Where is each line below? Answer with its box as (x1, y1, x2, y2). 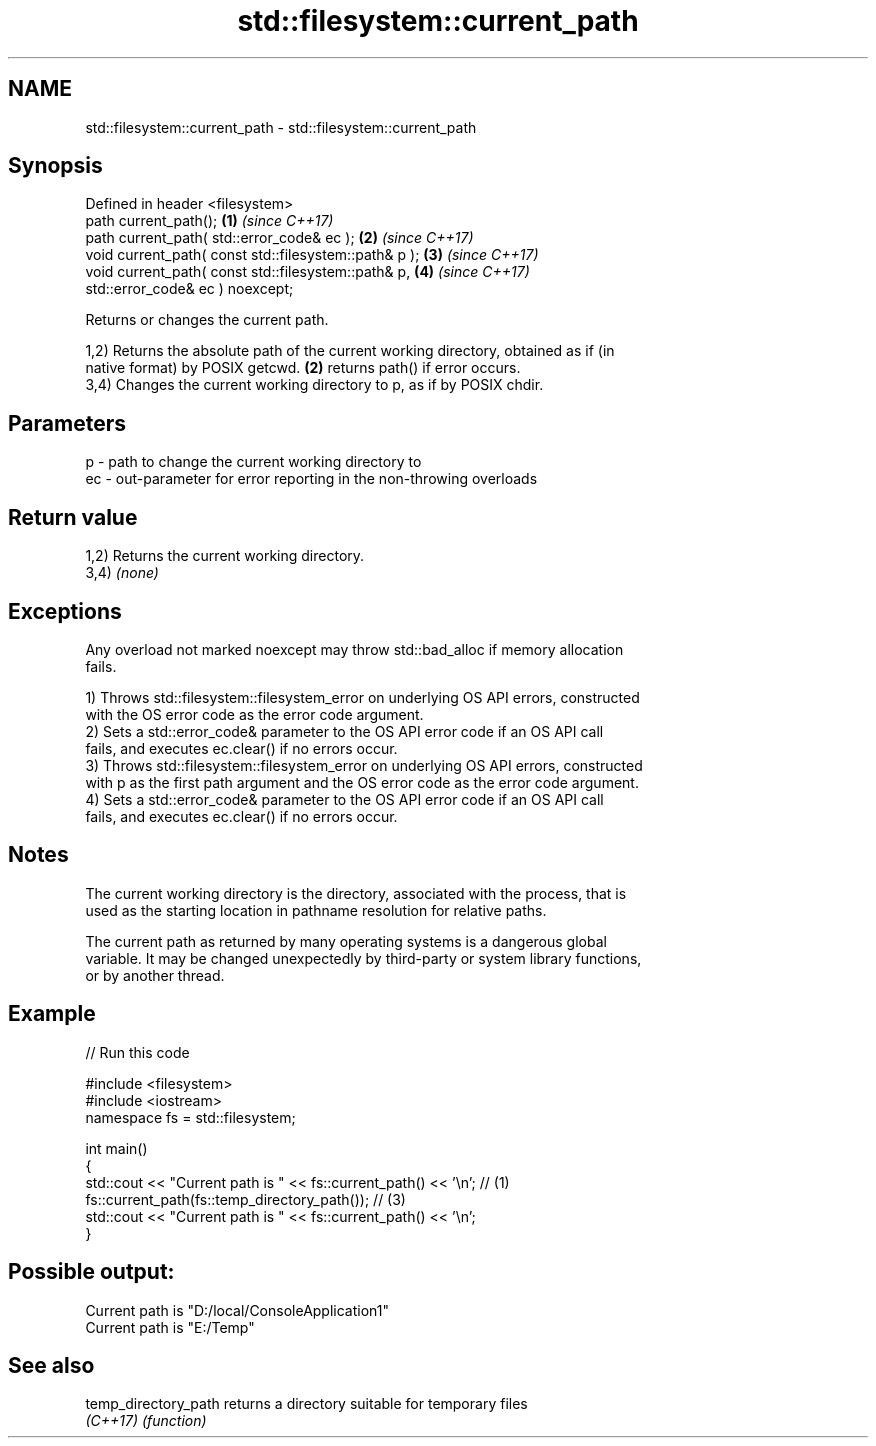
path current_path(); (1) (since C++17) (85, 212, 334, 230)
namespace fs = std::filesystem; (85, 1108, 296, 1126)
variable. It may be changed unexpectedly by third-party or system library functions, (85, 949, 642, 967)
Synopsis (8, 153, 103, 179)
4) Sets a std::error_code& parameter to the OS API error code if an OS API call (85, 790, 604, 808)
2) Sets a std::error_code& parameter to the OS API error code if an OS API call (85, 722, 604, 740)
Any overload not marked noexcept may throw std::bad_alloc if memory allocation (85, 640, 624, 658)
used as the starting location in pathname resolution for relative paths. (85, 901, 547, 919)
